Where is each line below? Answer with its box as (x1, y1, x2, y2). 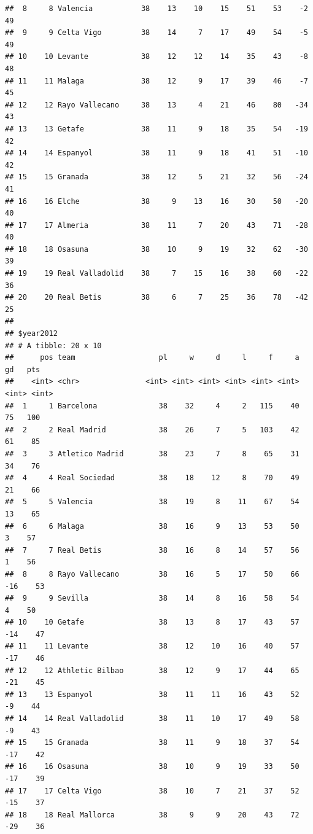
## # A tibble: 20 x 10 (5, 341, 102, 350)
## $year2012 (5, 329, 58, 338)
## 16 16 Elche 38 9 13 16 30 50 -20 (5, 197, 308, 206)
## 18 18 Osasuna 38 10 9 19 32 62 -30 (5, 244, 308, 254)
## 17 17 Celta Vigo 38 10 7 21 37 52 (5, 786, 299, 795)
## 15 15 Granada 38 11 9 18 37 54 (5, 738, 299, 747)
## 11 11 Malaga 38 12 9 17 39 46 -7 (5, 76, 308, 85)
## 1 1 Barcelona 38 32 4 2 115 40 (5, 401, 299, 410)
